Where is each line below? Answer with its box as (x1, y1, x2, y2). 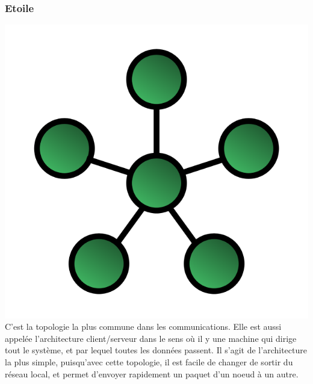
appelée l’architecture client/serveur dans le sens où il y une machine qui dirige (5, 332, 297, 344)
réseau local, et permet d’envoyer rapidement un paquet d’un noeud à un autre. (5, 367, 299, 380)
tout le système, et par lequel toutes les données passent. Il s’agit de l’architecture (5, 344, 307, 356)
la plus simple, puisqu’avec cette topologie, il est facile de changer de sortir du (5, 356, 293, 368)
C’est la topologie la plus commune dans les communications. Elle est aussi (5, 320, 282, 333)
